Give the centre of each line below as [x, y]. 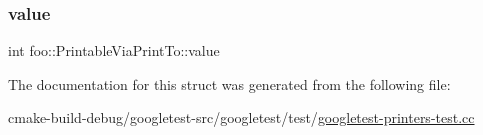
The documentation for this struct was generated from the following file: [229, 83]
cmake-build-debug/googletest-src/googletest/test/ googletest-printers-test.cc [241, 117]
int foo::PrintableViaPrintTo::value [114, 50]
